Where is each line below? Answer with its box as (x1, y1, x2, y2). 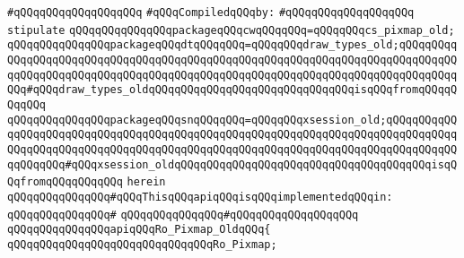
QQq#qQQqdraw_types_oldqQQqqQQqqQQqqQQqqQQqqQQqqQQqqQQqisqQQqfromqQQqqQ (7, 83, 458, 97)
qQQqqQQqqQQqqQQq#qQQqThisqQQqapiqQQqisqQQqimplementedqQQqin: (7, 190, 393, 203)
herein (127, 176, 166, 189)
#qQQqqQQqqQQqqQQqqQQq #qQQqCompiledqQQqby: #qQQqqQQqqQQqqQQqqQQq (7, 6, 415, 19)
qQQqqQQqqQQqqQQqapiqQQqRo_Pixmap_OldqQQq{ (7, 223, 271, 236)
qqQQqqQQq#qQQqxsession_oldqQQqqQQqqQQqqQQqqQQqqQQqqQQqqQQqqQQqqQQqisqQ (7, 158, 458, 171)
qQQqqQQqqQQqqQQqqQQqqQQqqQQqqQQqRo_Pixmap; (7, 237, 277, 251)
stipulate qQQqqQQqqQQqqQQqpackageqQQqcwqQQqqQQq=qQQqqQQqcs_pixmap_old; (7, 23, 455, 37)
